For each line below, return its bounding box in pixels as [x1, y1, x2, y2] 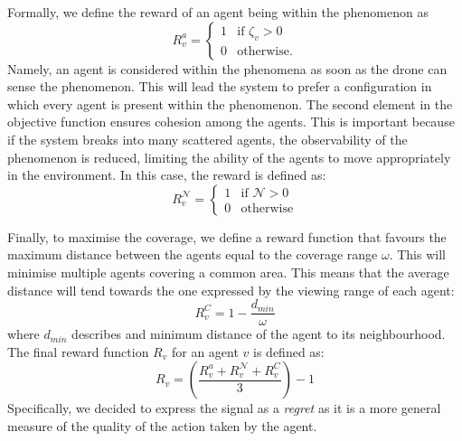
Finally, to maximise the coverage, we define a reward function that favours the [7, 227, 447, 246]
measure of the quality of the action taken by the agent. [7, 416, 317, 435]
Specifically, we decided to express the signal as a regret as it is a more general [7, 399, 441, 418]
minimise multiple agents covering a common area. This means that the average [7, 262, 449, 281]
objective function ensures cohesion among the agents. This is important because [7, 112, 455, 131]
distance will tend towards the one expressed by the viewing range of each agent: [7, 280, 455, 299]
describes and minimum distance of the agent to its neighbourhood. [71, 324, 446, 343]
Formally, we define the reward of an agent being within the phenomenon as [7, 3, 429, 21]
